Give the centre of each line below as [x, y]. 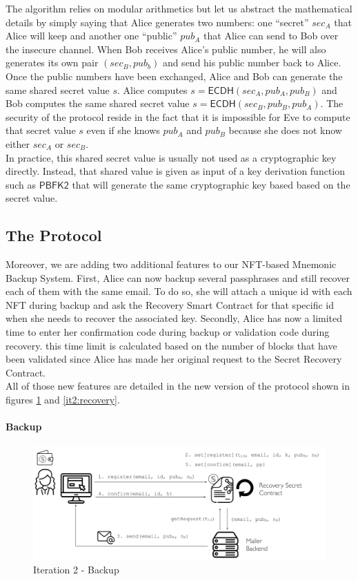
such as [21, 184]
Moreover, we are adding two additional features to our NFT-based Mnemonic [171, 264]
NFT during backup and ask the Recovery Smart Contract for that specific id [170, 304]
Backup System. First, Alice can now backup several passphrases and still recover [178, 277]
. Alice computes [152, 89]
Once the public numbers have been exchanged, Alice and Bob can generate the [174, 76]
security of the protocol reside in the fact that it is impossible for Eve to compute [178, 116]
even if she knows [123, 130]
